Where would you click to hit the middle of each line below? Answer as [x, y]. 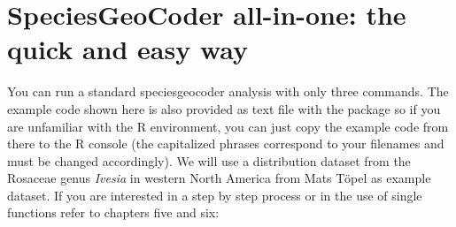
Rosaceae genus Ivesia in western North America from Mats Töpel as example [219, 178]
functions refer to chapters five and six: [113, 212]
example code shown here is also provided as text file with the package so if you [224, 108]
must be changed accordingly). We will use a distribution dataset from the [209, 160]
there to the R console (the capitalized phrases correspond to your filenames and [226, 144]
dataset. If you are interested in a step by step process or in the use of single [215, 195]
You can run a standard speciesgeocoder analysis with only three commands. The [228, 91]
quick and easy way [128, 49]
